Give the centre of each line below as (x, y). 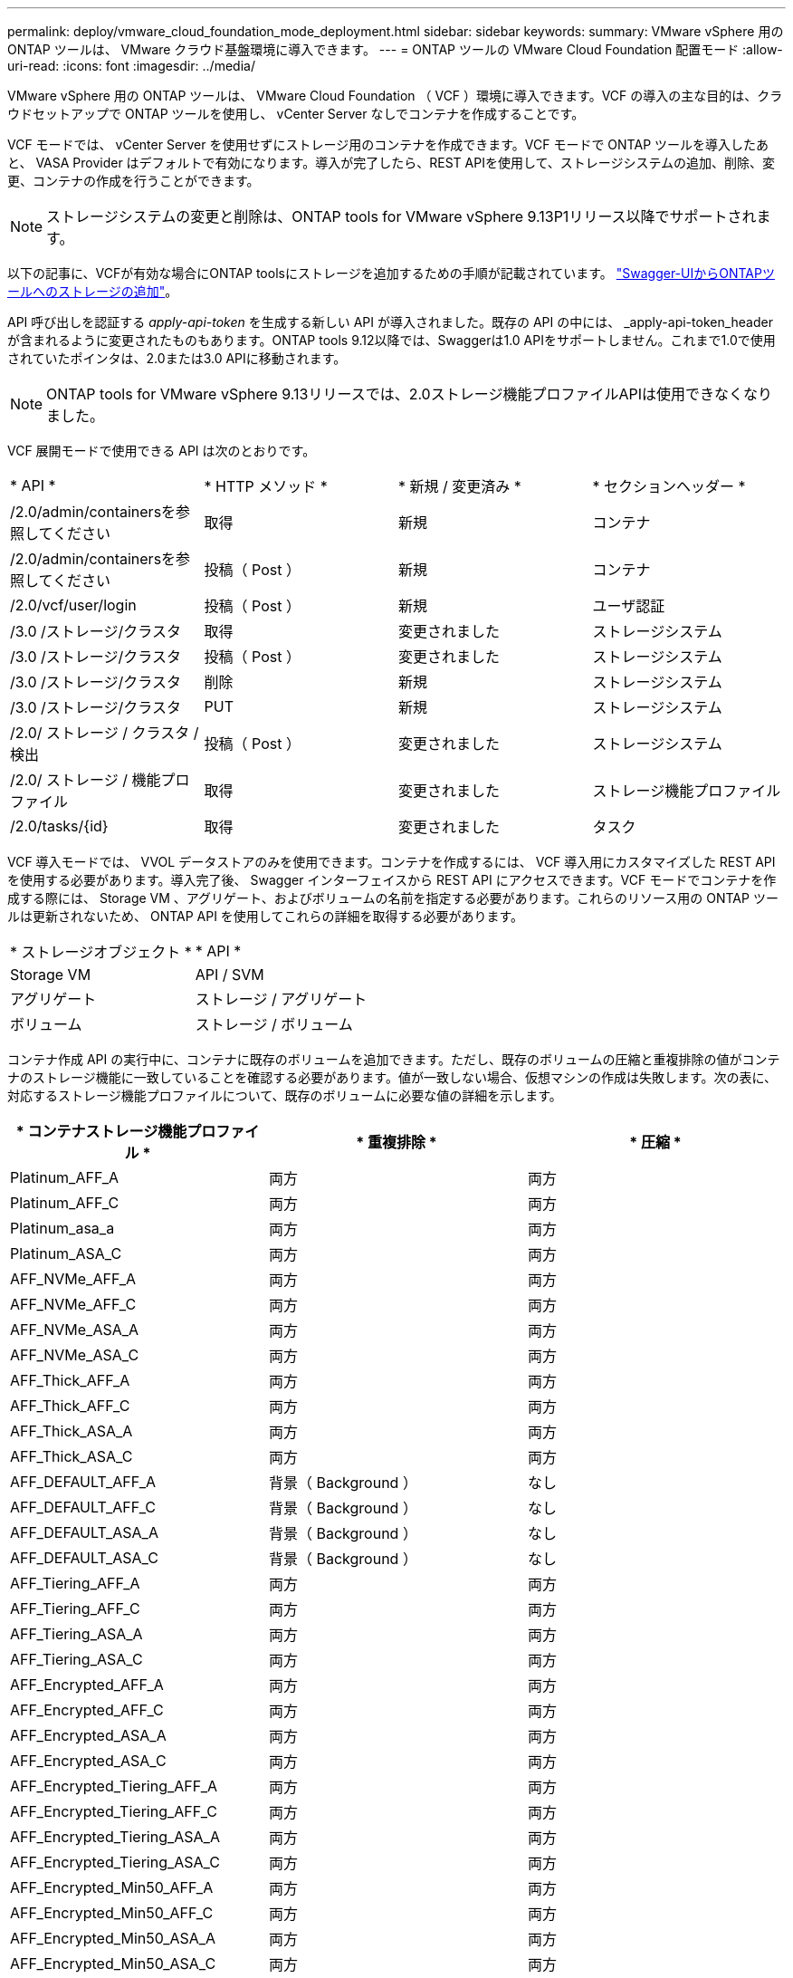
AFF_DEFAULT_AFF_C (83, 1507)
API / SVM (229, 975)
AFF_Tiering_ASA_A (76, 1634)
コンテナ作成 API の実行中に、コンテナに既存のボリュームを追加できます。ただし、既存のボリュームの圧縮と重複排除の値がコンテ (394, 1059)
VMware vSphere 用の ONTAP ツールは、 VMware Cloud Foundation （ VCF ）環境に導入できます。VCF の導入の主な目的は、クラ (395, 96)
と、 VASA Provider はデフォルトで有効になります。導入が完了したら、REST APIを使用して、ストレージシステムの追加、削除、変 (392, 163)
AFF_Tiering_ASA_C (76, 1659)
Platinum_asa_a (62, 1228)
